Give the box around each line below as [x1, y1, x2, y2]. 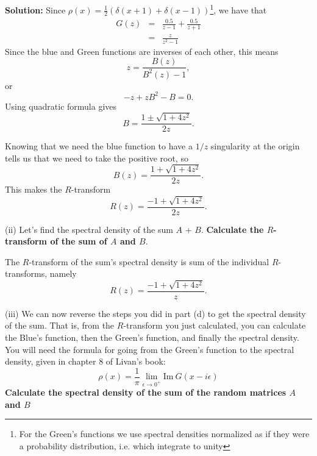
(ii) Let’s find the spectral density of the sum [5, 223, 173, 235]
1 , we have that [210, 2, 267, 16]
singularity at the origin [210, 140, 300, 152]
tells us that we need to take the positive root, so [5, 151, 188, 164]
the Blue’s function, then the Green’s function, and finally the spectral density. [5, 331, 299, 344]
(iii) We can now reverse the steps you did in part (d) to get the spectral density [5, 307, 306, 319]
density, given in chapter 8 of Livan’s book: [5, 355, 166, 368]
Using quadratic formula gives [5, 99, 117, 112]
